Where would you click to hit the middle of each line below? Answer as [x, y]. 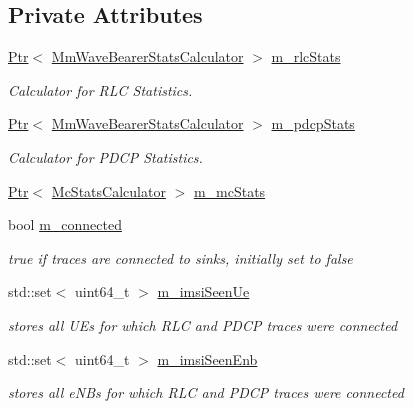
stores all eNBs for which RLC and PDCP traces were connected [206, 392]
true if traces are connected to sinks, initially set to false [180, 257]
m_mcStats [229, 190]
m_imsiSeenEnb [207, 358]
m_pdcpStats [313, 123]
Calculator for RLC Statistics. [100, 89]
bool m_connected [65, 224]
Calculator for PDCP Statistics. [105, 156]
